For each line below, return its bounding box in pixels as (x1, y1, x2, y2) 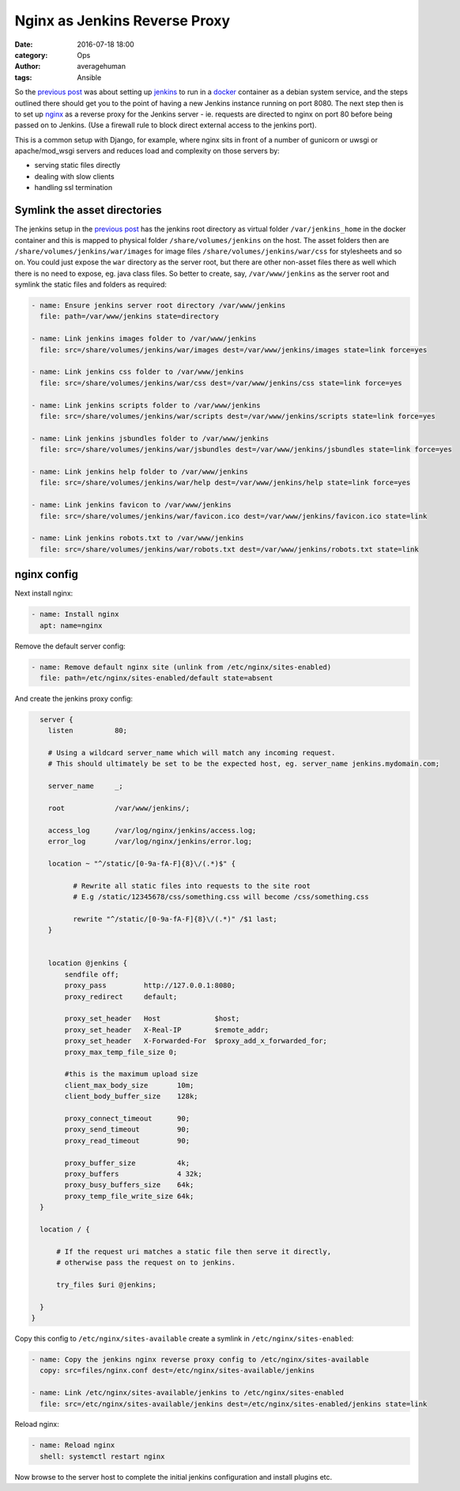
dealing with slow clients (34, 171, 115, 181)
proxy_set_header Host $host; (64, 1014, 240, 1023)
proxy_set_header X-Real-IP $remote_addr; (64, 1025, 270, 1034)
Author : (14, 62, 41, 71)
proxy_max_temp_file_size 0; (64, 1048, 178, 1056)
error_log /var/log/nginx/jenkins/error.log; (47, 837, 253, 846)
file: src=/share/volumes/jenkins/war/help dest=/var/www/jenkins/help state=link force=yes (40, 478, 411, 487)
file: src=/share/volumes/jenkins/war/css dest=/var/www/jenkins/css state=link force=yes (40, 378, 402, 387)
